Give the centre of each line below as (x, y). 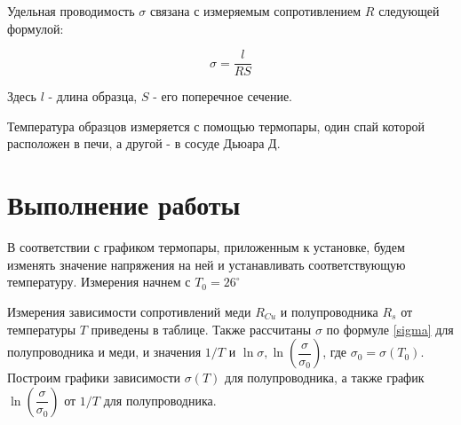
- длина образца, (93, 96)
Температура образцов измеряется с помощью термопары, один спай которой (216, 126)
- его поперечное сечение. (223, 96)
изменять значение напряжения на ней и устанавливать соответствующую (207, 264)
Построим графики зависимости (94, 378)
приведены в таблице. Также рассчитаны (201, 329)
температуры (42, 329)
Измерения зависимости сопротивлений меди (129, 311)
